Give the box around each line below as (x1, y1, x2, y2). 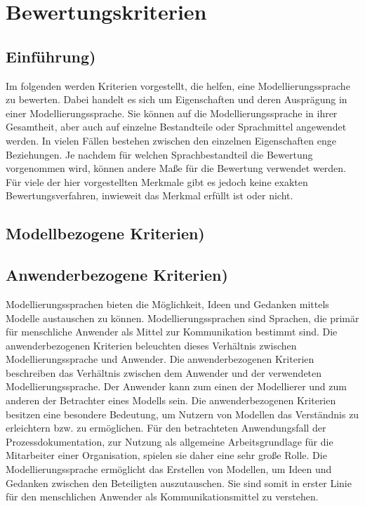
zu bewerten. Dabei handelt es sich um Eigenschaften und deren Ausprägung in (6, 92, 347, 107)
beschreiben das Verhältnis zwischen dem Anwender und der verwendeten (6, 365, 322, 380)
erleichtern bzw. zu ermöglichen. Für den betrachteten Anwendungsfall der (6, 420, 326, 435)
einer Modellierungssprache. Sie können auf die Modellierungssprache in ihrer (6, 105, 338, 120)
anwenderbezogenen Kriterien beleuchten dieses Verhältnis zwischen (6, 338, 297, 352)
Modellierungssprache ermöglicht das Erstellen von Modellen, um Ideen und (6, 462, 332, 477)
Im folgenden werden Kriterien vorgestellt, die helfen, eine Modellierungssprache (6, 78, 350, 93)
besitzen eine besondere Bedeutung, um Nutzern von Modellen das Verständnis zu (6, 406, 359, 421)
